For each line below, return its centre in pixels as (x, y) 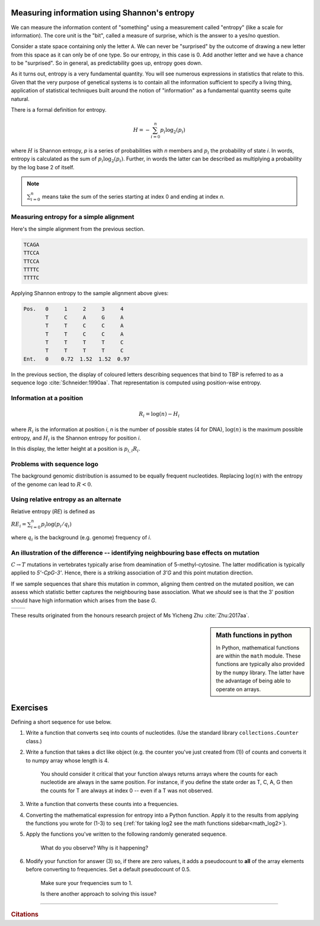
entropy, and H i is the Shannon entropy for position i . (76, 438)
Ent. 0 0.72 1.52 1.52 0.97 (77, 359)
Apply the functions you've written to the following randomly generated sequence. (127, 834)
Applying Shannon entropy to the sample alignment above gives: (90, 293)
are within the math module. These (258, 656)
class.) (34, 741)
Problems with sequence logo (55, 464)
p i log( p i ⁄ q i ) (56, 525)
